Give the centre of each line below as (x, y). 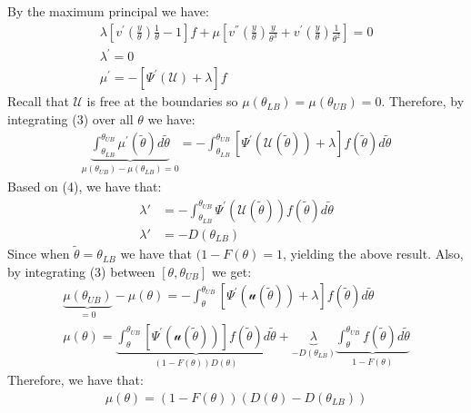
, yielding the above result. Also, (373, 254)
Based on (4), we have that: (85, 187)
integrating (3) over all (70, 118)
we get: (231, 271)
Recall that (38, 101)
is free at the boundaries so (162, 101)
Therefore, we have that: (75, 380)
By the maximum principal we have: (108, 11)
